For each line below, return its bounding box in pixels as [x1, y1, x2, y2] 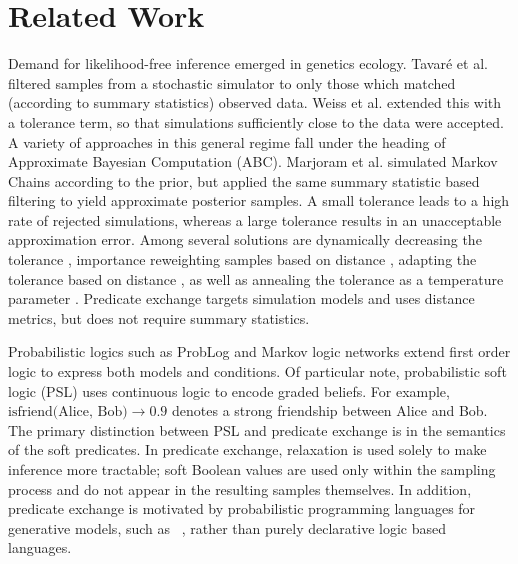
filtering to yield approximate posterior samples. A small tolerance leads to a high [8, 190, 510, 211]
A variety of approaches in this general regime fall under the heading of [8, 131, 446, 152]
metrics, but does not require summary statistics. [8, 307, 310, 328]
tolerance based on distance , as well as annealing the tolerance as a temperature [8, 268, 504, 289]
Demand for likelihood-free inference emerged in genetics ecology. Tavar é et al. [8, 53, 488, 74]
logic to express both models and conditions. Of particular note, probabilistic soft [8, 361, 507, 382]
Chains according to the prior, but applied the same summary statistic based [8, 170, 480, 191]
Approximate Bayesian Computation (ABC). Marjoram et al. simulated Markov [8, 151, 498, 172]
